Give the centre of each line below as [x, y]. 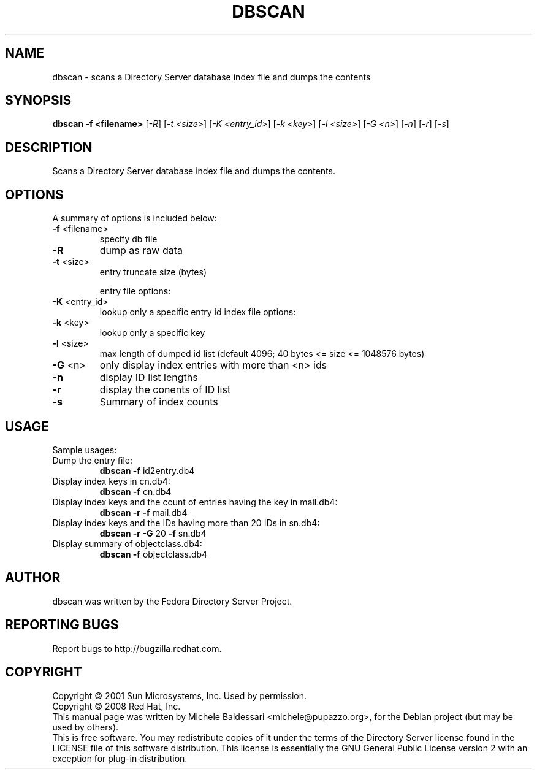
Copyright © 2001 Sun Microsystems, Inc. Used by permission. [180, 695]
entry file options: [135, 291]
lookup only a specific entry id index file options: [198, 312]
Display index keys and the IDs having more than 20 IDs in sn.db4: [186, 523]
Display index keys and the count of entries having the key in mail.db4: [195, 502]
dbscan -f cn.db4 [135, 491]
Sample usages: [85, 450]
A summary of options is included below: [135, 218]
